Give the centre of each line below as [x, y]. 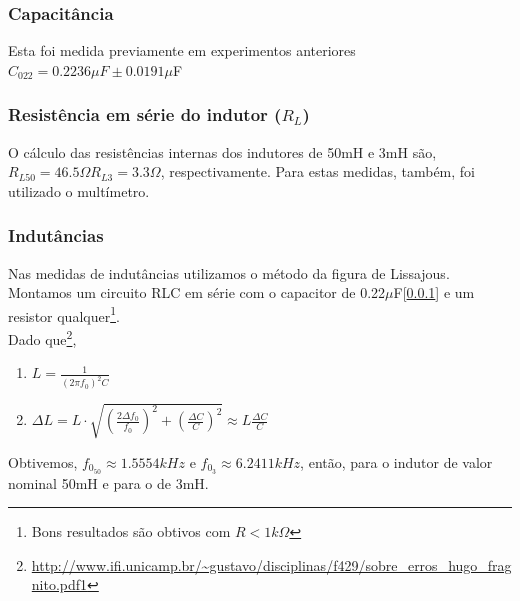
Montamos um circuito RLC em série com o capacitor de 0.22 [197, 292]
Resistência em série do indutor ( [145, 114]
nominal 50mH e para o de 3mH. [108, 482]
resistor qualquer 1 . [64, 314]
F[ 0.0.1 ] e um [434, 292]
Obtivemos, [43, 461]
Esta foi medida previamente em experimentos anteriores [182, 50]
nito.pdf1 [59, 584]
